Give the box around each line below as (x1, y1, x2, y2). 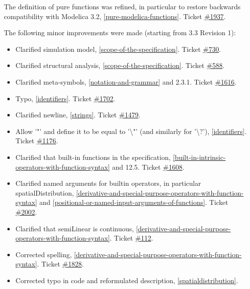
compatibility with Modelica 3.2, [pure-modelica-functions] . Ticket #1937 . (4, 11, 226, 21)
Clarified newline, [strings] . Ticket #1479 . (15, 110, 140, 120)
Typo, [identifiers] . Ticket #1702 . (15, 93, 115, 103)
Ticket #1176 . (15, 135, 58, 146)
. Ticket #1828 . (37, 259, 84, 269)
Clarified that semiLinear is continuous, (15, 223, 134, 233)
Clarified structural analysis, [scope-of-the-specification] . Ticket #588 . (15, 60, 225, 70)
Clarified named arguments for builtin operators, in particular (15, 178, 201, 188)
